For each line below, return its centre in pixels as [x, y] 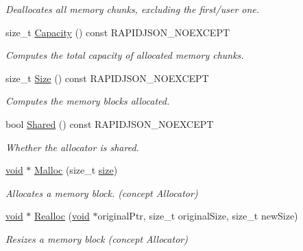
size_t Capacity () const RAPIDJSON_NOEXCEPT [118, 32]
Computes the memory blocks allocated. [88, 101]
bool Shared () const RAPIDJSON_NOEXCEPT [110, 123]
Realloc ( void [62, 216]
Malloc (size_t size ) [76, 170]
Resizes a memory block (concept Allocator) [97, 238]
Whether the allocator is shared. [72, 147]
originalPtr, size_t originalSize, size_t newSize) [198, 216]
